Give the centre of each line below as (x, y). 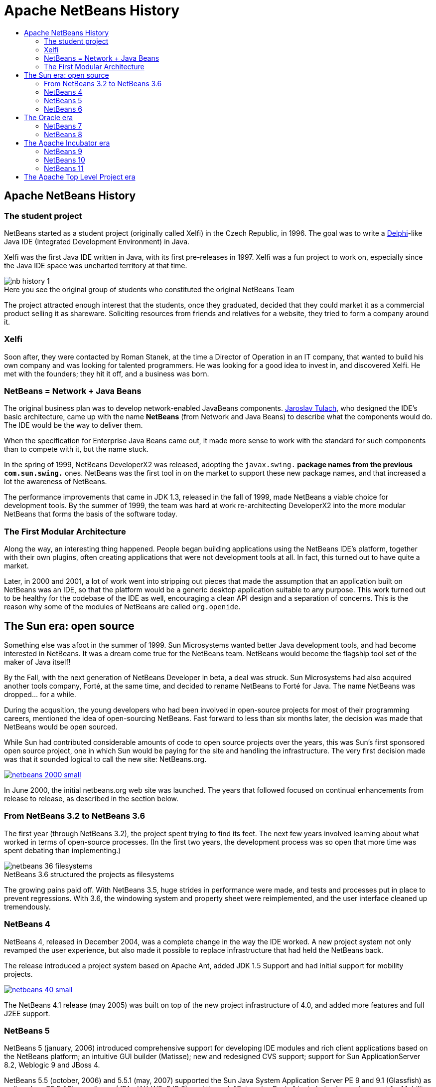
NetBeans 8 (63, 134)
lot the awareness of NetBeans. (56, 482)
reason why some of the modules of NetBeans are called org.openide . (122, 607)
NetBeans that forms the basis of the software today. (91, 514)
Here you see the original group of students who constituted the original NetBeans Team (149, 289)
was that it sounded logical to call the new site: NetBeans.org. (105, 759)
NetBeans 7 (63, 126)
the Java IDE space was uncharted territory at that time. (96, 265)
